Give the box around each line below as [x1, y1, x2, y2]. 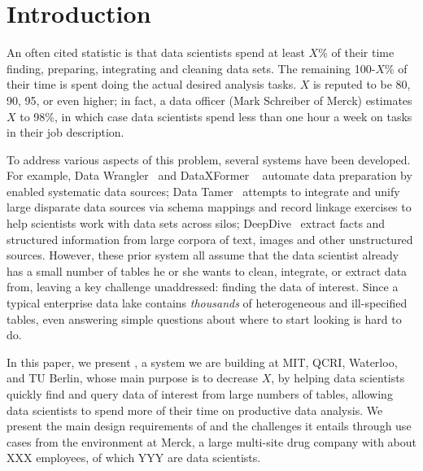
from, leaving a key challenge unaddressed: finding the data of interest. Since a [7, 278, 399, 295]
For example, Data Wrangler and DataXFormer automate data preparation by [7, 167, 412, 184]
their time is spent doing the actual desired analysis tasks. [7, 76, 297, 93]
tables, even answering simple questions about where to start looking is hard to [7, 310, 402, 327]
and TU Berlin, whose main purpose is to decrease [7, 369, 258, 386]
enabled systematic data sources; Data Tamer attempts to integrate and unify [7, 182, 400, 199]
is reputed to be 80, [312, 76, 411, 93]
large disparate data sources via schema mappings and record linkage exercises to [7, 198, 412, 216]
